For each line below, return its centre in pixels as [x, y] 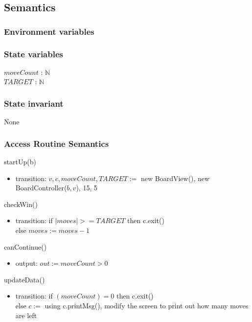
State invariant [34, 103]
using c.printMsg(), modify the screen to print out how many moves [147, 305]
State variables [34, 54]
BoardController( [41, 188]
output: [26, 263]
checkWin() [21, 204]
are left [26, 315]
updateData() [24, 279]
